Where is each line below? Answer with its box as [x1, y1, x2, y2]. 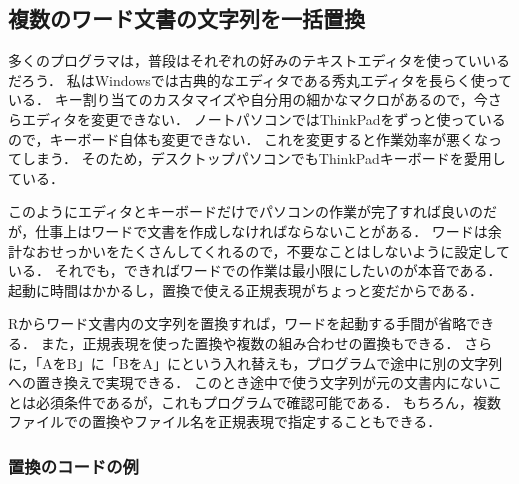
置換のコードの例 [8, 453, 139, 478]
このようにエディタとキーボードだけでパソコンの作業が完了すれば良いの [8, 201, 484, 222]
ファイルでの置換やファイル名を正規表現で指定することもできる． [8, 411, 442, 432]
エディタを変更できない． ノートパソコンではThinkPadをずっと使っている [21, 108, 506, 129]
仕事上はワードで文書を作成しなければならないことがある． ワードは [35, 220, 488, 241]
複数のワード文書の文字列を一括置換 [8, 3, 365, 34]
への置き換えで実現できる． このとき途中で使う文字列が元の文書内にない [8, 372, 488, 393]
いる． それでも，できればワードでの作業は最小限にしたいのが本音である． [8, 260, 502, 281]
